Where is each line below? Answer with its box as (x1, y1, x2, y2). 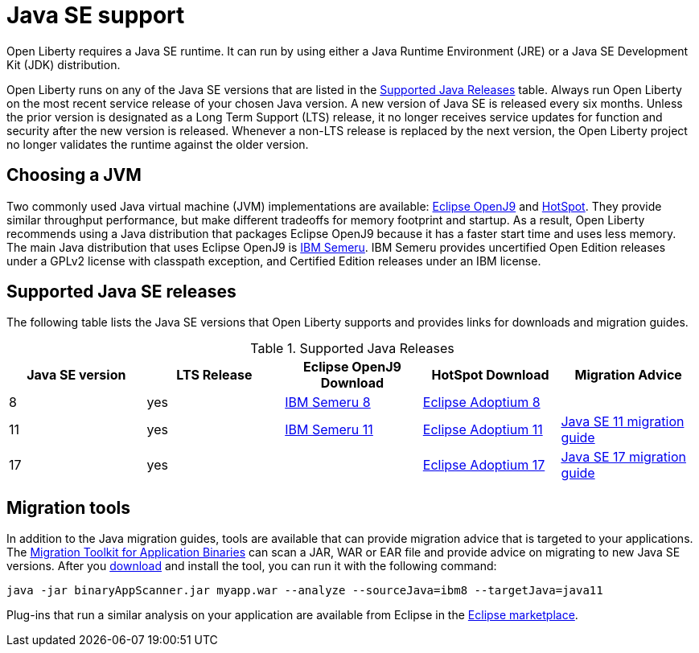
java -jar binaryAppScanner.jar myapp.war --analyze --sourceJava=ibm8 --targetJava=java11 (6, 584, 603, 598)
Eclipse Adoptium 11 (422, 421, 543, 438)
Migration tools (6, 497, 130, 518)
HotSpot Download (431, 367, 549, 384)
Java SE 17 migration (561, 449, 686, 466)
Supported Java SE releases (6, 281, 236, 302)
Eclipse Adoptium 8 (422, 394, 541, 411)
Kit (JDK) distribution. (6, 57, 121, 72)
